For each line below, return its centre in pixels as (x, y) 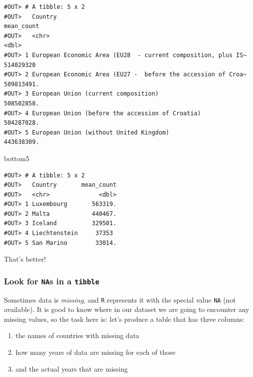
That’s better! (25, 259)
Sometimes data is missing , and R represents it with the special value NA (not (120, 299)
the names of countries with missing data (77, 335)
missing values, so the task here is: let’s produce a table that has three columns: (124, 319)
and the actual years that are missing (71, 368)
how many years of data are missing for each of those (95, 352)
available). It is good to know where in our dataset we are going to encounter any (127, 309)
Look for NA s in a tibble (52, 281)
